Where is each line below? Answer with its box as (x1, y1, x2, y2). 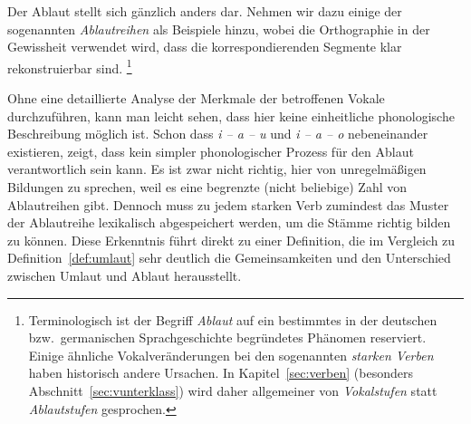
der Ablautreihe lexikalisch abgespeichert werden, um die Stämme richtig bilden (7, 213, 451, 232)
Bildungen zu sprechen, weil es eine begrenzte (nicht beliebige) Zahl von (7, 178, 408, 196)
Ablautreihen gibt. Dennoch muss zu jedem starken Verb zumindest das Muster (7, 195, 449, 214)
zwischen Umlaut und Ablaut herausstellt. (7, 265, 242, 284)
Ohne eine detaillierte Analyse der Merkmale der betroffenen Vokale (7, 89, 385, 108)
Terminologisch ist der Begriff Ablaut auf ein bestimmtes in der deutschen (28, 310, 437, 329)
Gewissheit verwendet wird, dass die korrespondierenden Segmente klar (7, 37, 402, 56)
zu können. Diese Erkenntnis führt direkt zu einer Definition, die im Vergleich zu (7, 230, 456, 249)
